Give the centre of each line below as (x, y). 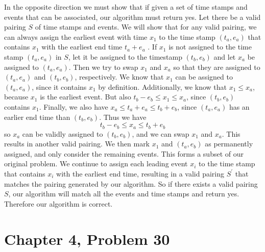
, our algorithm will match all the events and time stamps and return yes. (124, 194)
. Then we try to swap (103, 67)
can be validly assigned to (63, 133)
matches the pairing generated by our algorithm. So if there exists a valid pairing (131, 183)
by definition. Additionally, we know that (163, 86)
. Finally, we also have (74, 106)
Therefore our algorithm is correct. (58, 203)
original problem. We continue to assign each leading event (96, 163)
